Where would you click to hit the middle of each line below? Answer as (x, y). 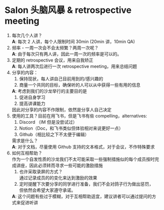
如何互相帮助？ (27, 153)
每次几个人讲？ (27, 35)
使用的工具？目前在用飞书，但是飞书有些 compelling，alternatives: (79, 116)
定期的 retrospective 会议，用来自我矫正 (52, 60)
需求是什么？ (25, 140)
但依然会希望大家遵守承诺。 (47, 190)
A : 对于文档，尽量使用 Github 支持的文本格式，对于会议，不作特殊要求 (83, 147)
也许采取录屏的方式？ (41, 171)
